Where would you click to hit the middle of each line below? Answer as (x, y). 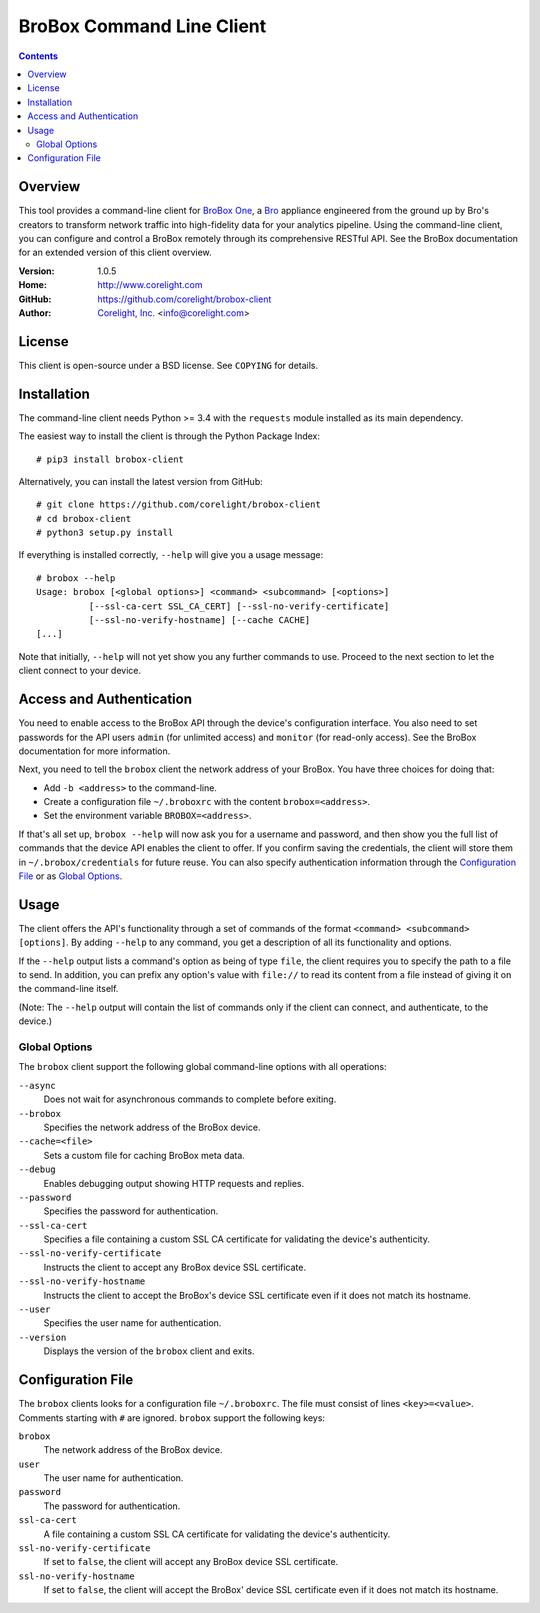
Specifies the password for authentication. (131, 1211)
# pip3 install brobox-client (110, 459)
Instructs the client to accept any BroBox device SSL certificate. (175, 1267)
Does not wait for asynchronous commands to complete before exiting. (190, 1099)
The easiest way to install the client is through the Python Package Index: (169, 436)
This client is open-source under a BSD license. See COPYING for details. (168, 365)
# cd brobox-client (84, 518)
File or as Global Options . (70, 876)
